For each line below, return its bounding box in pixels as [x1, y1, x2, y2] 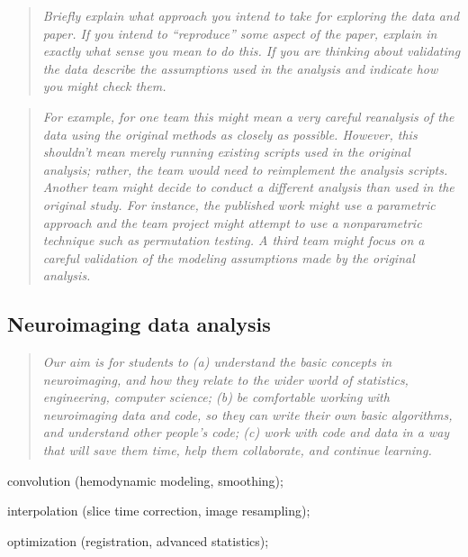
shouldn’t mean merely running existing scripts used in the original [42, 142, 410, 161]
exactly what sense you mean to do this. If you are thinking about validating [42, 41, 461, 60]
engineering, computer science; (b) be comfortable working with [42, 388, 390, 406]
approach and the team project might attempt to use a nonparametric [42, 213, 422, 232]
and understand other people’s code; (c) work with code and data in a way [42, 423, 450, 442]
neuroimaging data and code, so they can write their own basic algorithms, [42, 405, 453, 424]
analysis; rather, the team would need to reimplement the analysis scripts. [42, 160, 448, 178]
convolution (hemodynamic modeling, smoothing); [7, 470, 283, 489]
